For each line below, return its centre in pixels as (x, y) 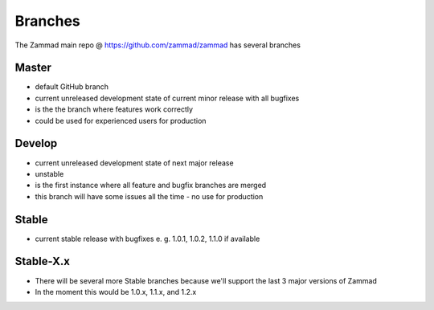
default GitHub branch (72, 87)
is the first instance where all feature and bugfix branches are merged (151, 186)
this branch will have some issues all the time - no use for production (149, 196)
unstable (49, 173)
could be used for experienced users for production (121, 120)
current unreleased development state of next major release (134, 163)
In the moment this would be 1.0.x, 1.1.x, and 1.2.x (116, 292)
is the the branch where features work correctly (114, 109)
